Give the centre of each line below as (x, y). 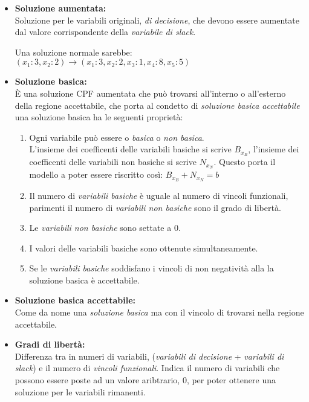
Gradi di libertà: (50, 344)
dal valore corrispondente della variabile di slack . (105, 32)
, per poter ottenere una (231, 380)
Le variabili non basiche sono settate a (100, 228)
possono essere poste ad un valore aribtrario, (97, 380)
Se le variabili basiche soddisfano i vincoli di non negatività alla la (151, 268)
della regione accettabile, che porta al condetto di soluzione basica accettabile (157, 105)
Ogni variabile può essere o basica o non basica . (117, 137)
